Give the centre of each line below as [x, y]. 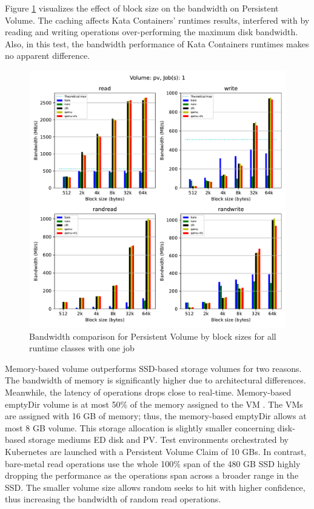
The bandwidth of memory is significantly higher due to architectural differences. [155, 380]
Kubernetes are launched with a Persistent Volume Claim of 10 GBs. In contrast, [156, 451]
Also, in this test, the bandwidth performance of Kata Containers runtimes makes [157, 43]
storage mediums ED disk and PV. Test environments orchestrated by [158, 440]
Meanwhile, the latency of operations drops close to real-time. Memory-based [148, 392]
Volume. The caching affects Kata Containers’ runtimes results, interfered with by [157, 20]
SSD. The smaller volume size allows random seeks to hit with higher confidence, [155, 487]
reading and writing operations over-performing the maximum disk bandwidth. [152, 32]
